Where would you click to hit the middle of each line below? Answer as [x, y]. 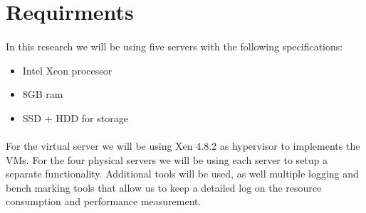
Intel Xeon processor [67, 70]
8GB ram [43, 94]
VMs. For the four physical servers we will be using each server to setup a [167, 159]
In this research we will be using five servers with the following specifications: [174, 46]
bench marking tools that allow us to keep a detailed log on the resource [164, 187]
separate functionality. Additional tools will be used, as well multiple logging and [182, 174]
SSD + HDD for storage [75, 118]
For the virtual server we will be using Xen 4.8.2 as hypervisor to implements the [183, 145]
